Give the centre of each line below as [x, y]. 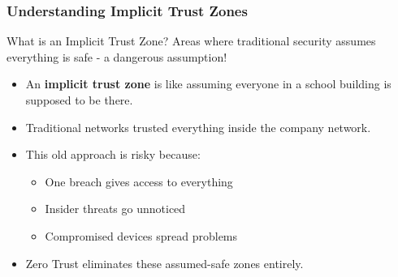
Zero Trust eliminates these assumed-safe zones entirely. [164, 263]
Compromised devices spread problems [141, 235]
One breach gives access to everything [139, 181]
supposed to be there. [79, 100]
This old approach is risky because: [113, 154]
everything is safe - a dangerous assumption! [117, 56]
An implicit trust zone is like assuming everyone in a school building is [208, 84]
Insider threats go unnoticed [115, 209]
